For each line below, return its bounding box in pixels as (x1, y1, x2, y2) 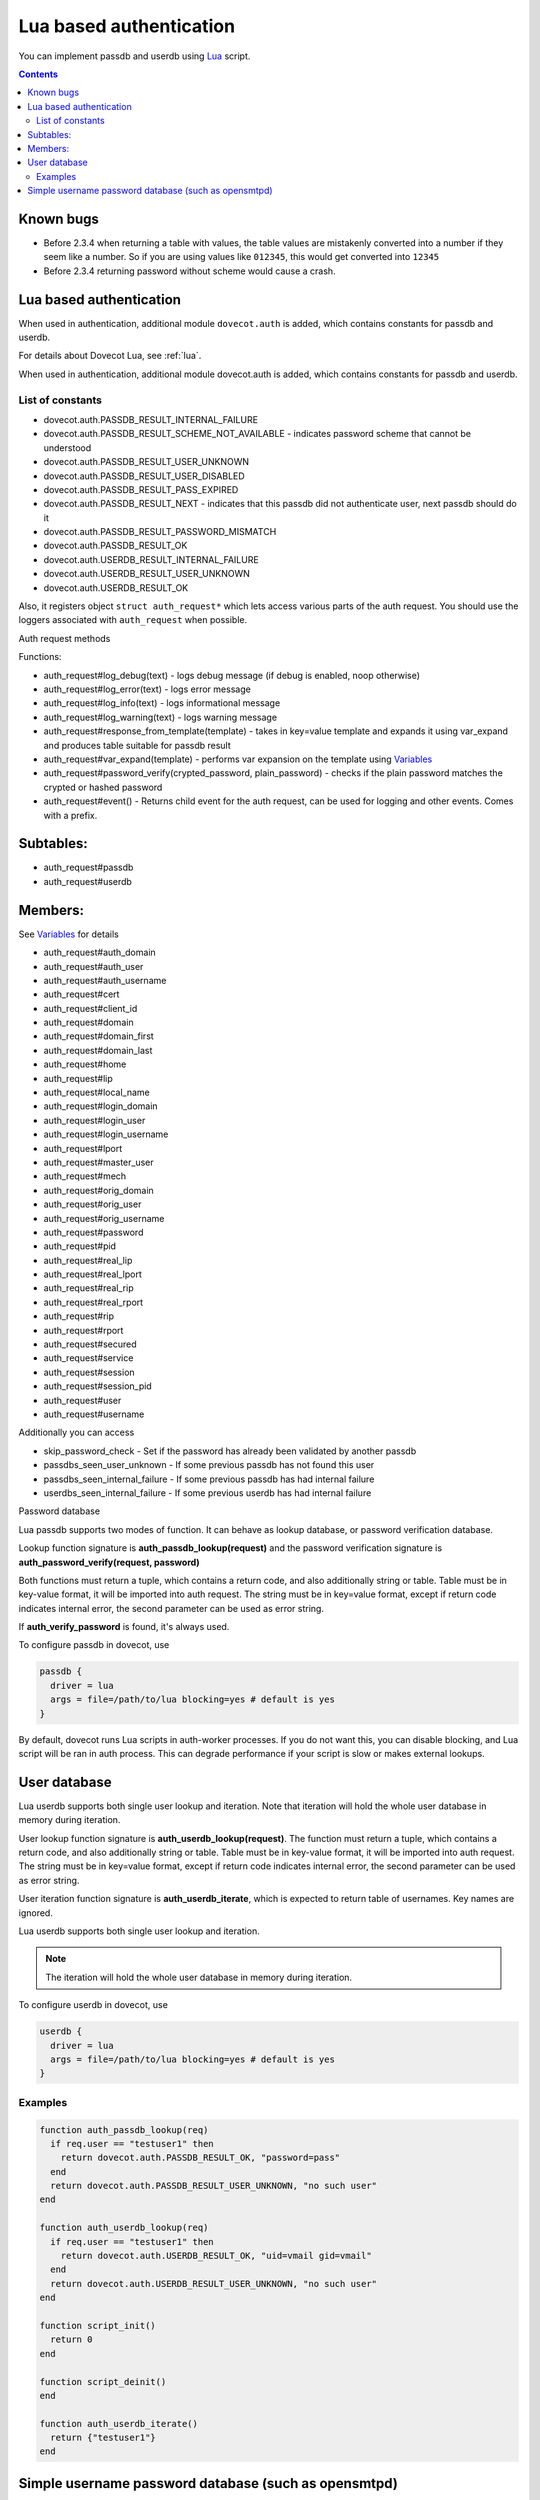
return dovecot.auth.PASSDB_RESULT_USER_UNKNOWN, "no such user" (50, 2180, 378, 2192)
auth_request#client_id (43, 1002, 138, 1014)
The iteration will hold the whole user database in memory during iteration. (45, 1971, 353, 1983)
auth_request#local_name (43, 1086, 150, 1099)
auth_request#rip (43, 1310, 115, 1322)
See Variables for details (18, 928, 119, 940)
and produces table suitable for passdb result (43, 739, 232, 751)
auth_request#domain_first (43, 1030, 154, 1042)
